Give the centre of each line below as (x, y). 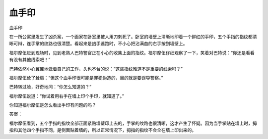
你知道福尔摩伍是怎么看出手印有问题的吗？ (53, 105)
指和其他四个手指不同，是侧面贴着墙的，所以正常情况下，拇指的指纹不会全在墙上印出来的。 (102, 130)
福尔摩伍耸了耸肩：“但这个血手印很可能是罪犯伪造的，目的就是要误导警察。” (86, 78)
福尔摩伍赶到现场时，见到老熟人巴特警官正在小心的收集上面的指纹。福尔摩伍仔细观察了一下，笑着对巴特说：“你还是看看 (132, 52)
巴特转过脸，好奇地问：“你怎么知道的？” (50, 87)
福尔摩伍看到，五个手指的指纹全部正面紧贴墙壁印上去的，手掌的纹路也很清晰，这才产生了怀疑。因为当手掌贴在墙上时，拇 (133, 123)
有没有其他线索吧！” (30, 60)
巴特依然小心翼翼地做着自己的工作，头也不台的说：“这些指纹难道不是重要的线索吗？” (96, 69)
